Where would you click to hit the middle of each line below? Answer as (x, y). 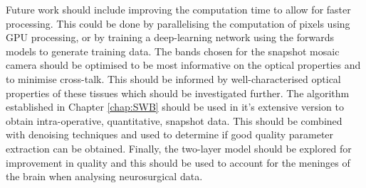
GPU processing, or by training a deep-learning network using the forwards (170, 37)
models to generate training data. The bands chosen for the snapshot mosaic (173, 51)
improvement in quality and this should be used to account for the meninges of (178, 162)
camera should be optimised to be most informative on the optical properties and (183, 65)
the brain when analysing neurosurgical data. (104, 176)
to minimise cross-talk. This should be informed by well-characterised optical (173, 78)
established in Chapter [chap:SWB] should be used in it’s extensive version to (175, 107)
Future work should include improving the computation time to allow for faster (178, 9)
